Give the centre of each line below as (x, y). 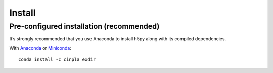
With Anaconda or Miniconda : (40, 48)
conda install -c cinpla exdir (57, 60)
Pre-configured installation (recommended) (84, 26)
